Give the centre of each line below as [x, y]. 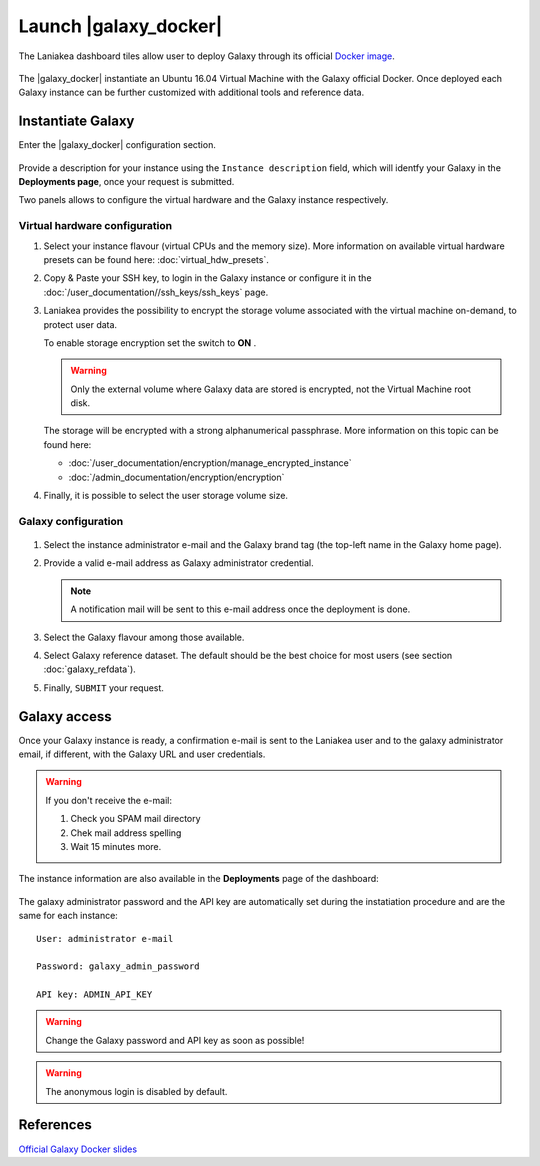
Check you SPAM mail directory [135, 819]
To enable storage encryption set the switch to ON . [150, 342]
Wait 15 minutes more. [116, 846]
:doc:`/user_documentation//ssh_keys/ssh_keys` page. [156, 292]
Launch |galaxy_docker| [120, 26]
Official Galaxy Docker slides [78, 1149]
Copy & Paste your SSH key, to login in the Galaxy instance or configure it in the [207, 278]
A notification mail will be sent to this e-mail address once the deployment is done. [240, 609]
